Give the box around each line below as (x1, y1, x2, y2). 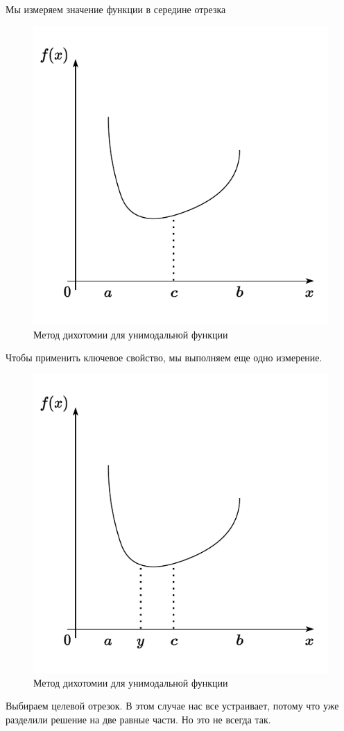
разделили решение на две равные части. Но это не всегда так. (6, 712, 271, 726)
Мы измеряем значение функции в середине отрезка (6, 2, 226, 16)
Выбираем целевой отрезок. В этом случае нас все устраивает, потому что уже (6, 698, 339, 713)
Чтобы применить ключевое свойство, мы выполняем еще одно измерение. (6, 350, 322, 365)
